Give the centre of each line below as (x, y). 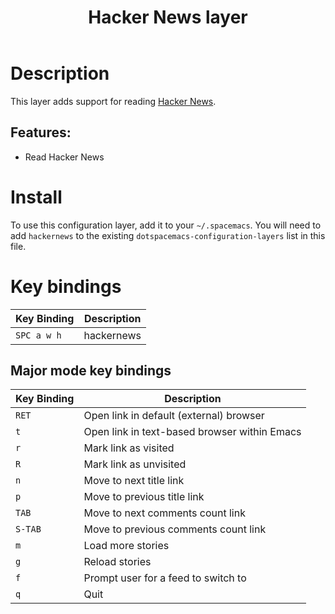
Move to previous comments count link (175, 529)
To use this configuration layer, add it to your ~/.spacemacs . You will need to (166, 225)
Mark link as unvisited (135, 464)
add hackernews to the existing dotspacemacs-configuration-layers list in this (168, 235)
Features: (41, 132)
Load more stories (126, 546)
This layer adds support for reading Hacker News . (113, 101)
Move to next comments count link (164, 513)
